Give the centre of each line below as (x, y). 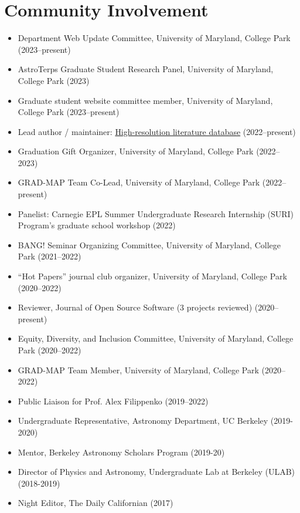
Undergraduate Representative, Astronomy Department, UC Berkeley (143, 421)
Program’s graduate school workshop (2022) (97, 225)
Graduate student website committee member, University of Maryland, (145, 100)
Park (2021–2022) (50, 256)
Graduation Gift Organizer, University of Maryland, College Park (136, 151)
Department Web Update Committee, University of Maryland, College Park (154, 38)
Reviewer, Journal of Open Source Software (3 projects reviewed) (135, 307)
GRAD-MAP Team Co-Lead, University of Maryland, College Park (139, 182)
